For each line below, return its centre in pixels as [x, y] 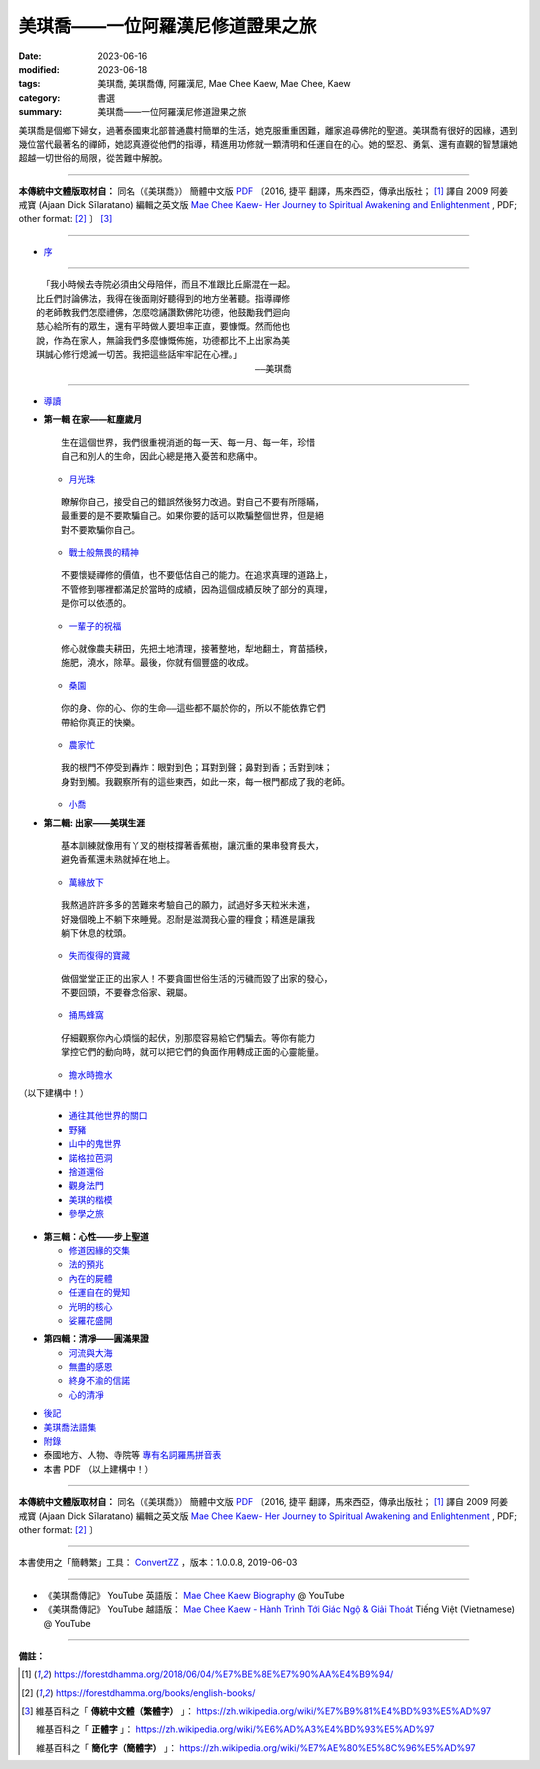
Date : [30, 56]
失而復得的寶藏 [99, 956]
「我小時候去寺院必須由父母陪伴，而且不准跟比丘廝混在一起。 [168, 284]
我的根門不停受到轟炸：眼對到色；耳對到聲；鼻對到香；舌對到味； [197, 768]
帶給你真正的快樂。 [100, 722]
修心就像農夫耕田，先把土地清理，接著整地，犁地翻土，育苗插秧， [197, 649]
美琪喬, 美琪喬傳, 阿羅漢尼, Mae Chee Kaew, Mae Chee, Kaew [224, 84]
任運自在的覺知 [99, 1292]
